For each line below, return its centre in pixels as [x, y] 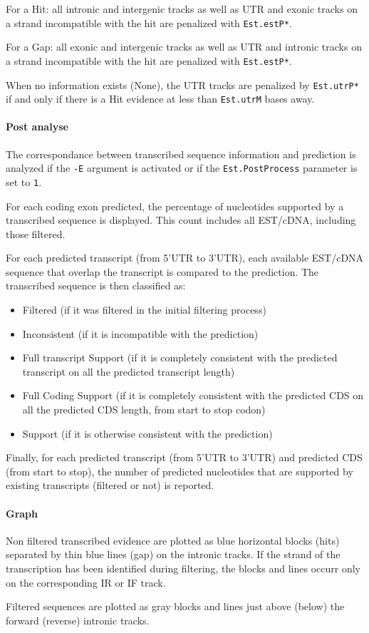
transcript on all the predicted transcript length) [129, 371]
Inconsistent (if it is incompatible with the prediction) [140, 333]
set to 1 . [24, 181]
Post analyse [37, 127]
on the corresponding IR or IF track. [86, 582]
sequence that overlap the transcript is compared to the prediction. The [162, 271]
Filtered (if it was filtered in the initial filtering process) [144, 310]
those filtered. [36, 233]
